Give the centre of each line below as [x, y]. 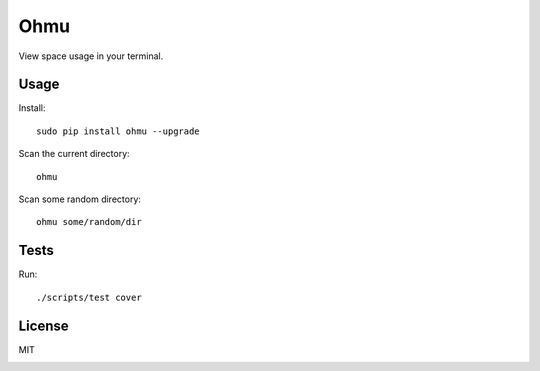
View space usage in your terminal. [91, 56]
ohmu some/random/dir [89, 222]
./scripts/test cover [89, 297]
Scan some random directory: [80, 199]
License [43, 325]
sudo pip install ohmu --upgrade [118, 131]
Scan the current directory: [74, 154]
